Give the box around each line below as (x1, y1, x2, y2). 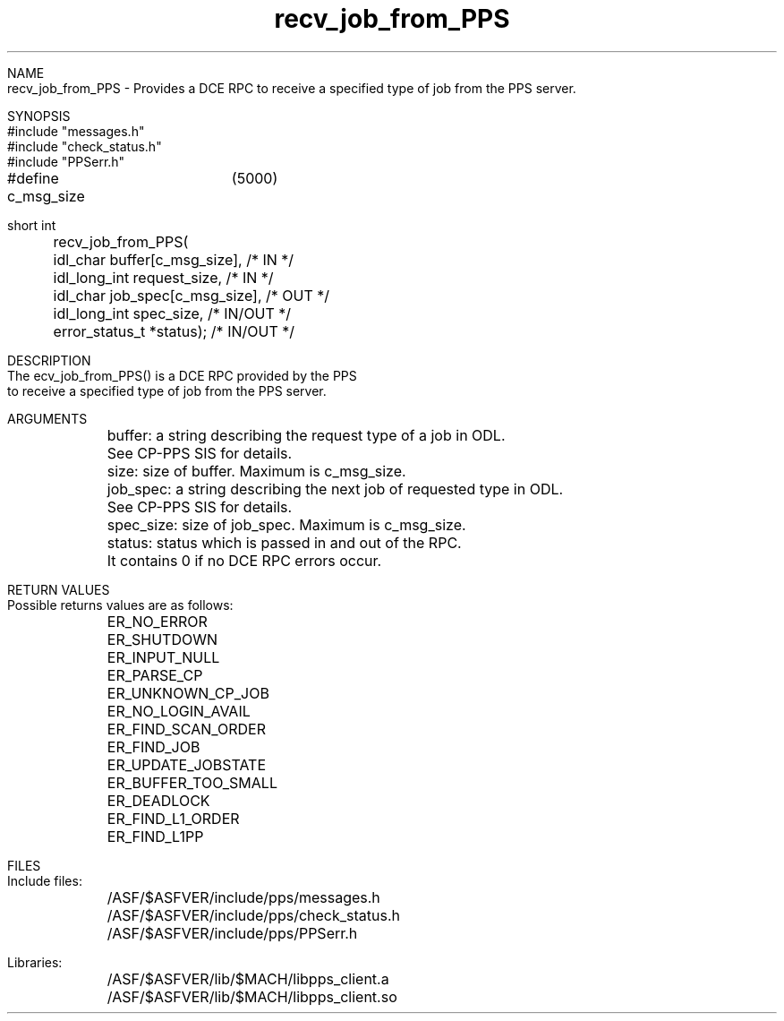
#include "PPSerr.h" (7, 153, 125, 169)
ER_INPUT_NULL (107, 648, 220, 666)
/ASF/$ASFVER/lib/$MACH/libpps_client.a (107, 969, 389, 988)
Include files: (7, 872, 82, 888)
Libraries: (7, 954, 63, 970)
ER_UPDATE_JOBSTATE (107, 755, 267, 774)
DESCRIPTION (7, 352, 91, 368)
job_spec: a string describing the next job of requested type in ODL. (107, 479, 564, 498)
